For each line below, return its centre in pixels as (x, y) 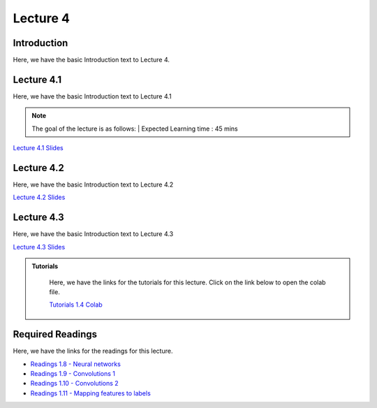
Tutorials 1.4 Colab (76, 305)
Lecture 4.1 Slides (38, 148)
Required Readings (55, 334)
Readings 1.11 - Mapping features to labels (91, 393)
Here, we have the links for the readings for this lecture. (93, 351)
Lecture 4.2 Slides (39, 197)
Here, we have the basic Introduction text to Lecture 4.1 (93, 96)
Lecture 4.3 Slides (39, 247)
